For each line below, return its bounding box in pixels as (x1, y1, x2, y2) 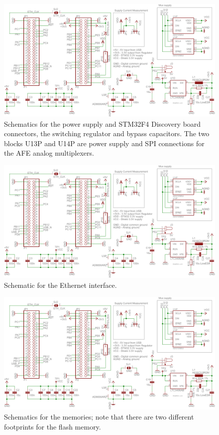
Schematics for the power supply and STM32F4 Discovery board (4, 118, 201, 129)
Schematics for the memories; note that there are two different (4, 411, 194, 422)
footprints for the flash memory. (4, 421, 101, 432)
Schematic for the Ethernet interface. (4, 279, 117, 290)
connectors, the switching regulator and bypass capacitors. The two (4, 128, 210, 139)
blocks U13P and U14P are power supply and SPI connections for (4, 138, 205, 148)
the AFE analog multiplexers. (4, 148, 94, 158)
